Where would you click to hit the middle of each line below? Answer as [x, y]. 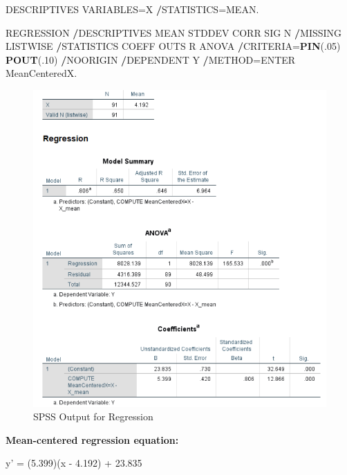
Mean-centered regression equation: [92, 439]
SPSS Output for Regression [93, 416]
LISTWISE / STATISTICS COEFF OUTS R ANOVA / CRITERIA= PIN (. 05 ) [173, 46]
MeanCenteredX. [41, 73]
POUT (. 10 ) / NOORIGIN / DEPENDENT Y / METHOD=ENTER [151, 59]
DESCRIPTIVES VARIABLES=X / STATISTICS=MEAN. [132, 9]
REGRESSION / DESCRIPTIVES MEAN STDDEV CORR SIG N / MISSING [174, 32]
